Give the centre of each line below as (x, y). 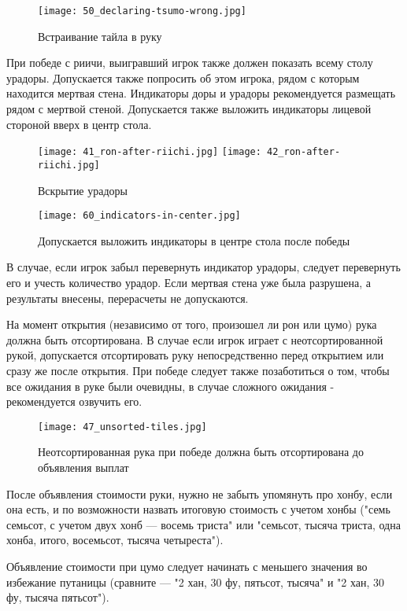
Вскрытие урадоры (83, 190)
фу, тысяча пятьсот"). (58, 597)
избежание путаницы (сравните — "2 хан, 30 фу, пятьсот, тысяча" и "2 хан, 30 (196, 582)
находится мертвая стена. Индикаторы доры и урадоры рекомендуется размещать (201, 93)
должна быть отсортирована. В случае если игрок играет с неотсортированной (195, 339)
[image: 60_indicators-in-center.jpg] (139, 216)
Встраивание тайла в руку (100, 36)
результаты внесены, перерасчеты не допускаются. (128, 298)
